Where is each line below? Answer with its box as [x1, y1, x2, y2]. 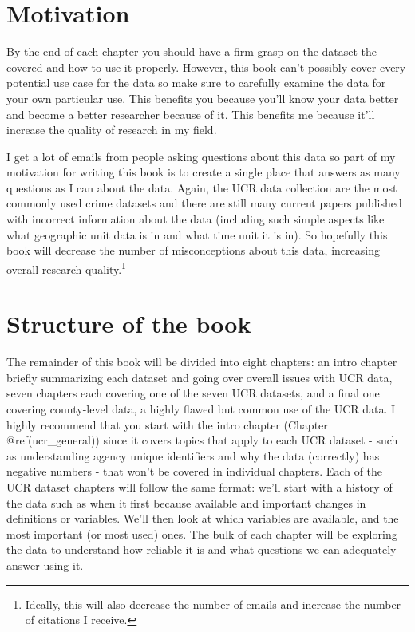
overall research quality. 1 [6, 258, 126, 277]
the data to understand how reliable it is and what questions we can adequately [6, 541, 397, 558]
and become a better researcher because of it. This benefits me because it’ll [6, 105, 375, 122]
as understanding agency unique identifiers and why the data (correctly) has [6, 447, 380, 464]
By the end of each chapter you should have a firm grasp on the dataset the [6, 43, 377, 60]
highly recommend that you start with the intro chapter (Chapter [6, 416, 328, 433]
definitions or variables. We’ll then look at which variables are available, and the [6, 510, 399, 527]
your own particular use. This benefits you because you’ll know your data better [6, 89, 399, 106]
